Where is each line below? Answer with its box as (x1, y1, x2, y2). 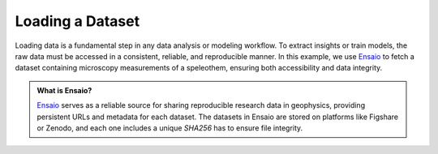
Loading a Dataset (15, 12, 140, 30)
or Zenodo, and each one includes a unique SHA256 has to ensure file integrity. (36, 122, 303, 133)
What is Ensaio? (36, 85, 92, 95)
